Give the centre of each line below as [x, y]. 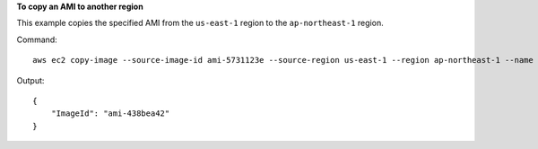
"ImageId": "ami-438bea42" [110, 114]
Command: [37, 39]
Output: [30, 80]
